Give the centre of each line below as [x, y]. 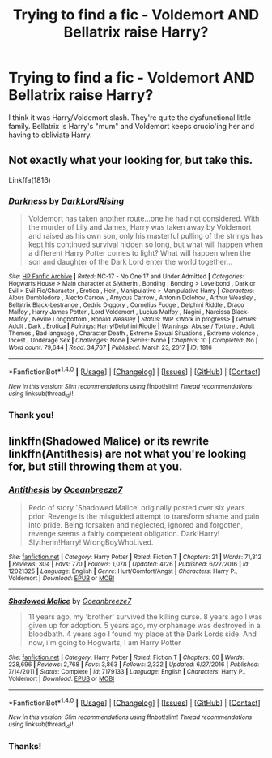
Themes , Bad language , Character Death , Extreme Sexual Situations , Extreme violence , [134, 334]
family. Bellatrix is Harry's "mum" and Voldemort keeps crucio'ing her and [132, 126]
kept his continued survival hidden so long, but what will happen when [146, 244]
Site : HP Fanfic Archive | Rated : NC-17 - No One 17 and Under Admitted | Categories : [126, 277]
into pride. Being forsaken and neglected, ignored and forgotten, [136, 524]
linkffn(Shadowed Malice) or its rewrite [109, 441]
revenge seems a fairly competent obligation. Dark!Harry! [124, 533]
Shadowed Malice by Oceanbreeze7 [70, 601]
